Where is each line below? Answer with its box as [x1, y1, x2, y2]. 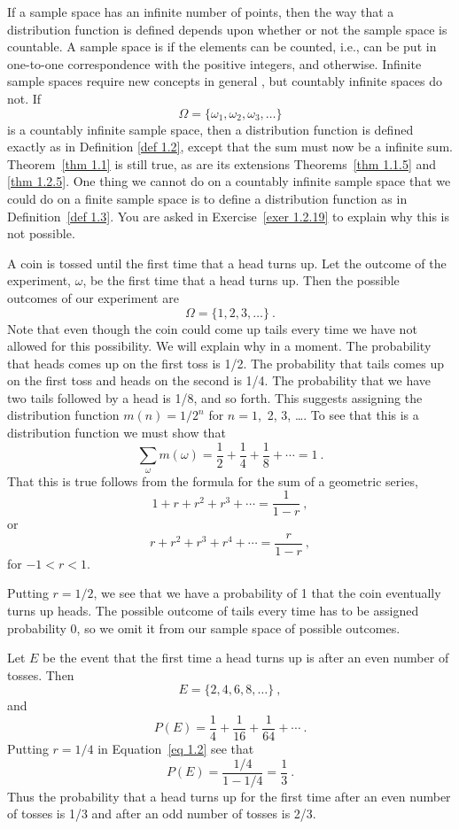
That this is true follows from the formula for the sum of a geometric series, [7, 471, 418, 490]
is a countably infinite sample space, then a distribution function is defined [7, 120, 414, 138]
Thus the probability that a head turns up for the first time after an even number [7, 786, 451, 805]
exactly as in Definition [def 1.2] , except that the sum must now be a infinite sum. [7, 137, 453, 156]
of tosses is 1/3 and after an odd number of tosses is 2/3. [7, 804, 316, 823]
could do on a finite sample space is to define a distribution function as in [7, 189, 408, 207]
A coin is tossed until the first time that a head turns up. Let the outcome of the [7, 253, 447, 272]
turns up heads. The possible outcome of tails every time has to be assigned [7, 601, 419, 620]
